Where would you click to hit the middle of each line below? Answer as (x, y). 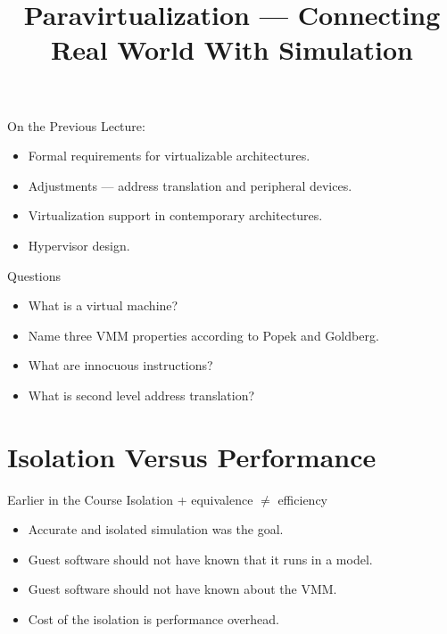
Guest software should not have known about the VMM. (182, 589)
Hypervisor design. (79, 245)
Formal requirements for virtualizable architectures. (169, 156)
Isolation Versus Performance (192, 456)
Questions (34, 275)
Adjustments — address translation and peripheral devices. (190, 185)
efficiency (302, 499)
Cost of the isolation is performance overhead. (153, 619)
